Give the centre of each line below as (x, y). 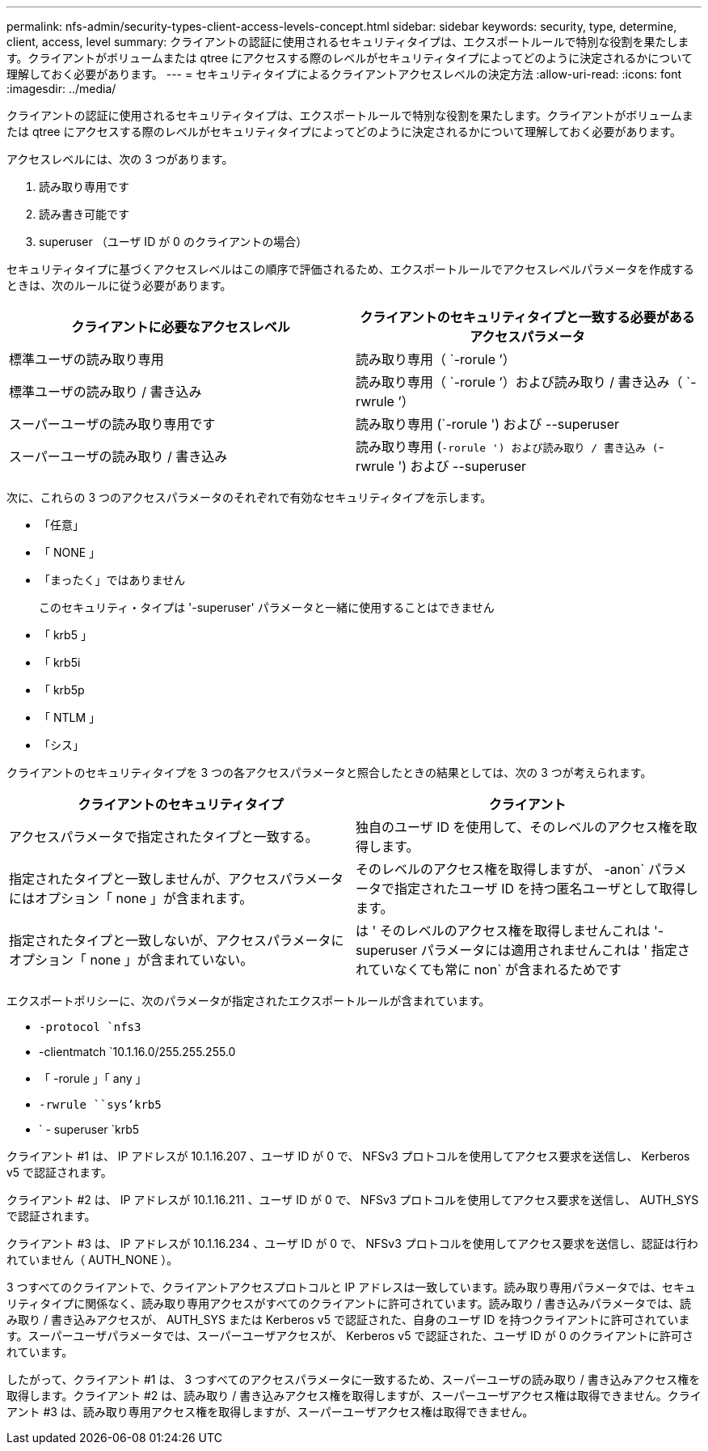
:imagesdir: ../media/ (61, 89)
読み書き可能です (84, 214)
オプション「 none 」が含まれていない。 (131, 960)
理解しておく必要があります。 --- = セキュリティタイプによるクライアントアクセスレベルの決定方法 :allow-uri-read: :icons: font (344, 74)
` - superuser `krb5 (89, 1129)
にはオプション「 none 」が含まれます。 (131, 898)
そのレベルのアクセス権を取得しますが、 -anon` (500, 869)
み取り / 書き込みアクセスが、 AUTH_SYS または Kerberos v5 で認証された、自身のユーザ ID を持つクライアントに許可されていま (348, 1319)
